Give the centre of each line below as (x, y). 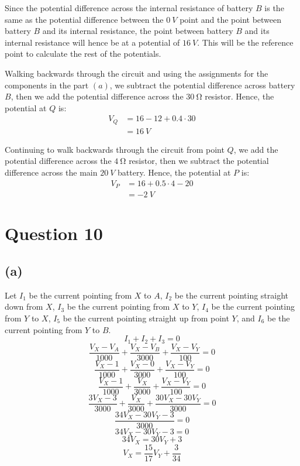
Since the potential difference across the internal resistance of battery (129, 8)
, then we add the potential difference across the (97, 96)
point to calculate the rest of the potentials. (83, 54)
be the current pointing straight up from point (146, 318)
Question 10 (54, 233)
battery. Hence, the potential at (174, 172)
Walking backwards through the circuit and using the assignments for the (137, 73)
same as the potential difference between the (84, 19)
